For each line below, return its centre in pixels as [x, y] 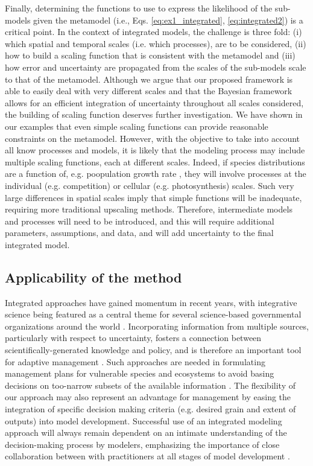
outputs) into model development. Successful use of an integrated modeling [144, 420]
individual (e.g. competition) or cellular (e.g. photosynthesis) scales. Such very [150, 185]
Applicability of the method [93, 277]
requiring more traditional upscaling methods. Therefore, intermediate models [149, 209]
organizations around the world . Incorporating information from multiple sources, [157, 326]
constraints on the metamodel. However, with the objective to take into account [153, 138]
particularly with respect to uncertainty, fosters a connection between [133, 338]
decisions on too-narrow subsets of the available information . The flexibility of [150, 385]
